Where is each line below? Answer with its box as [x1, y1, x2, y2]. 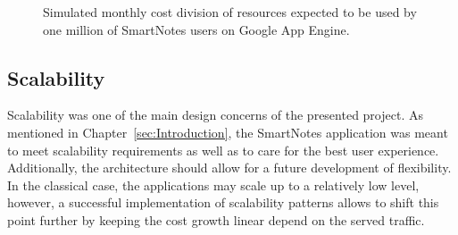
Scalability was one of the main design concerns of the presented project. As [7, 105, 423, 124]
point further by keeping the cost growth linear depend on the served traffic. [7, 210, 425, 229]
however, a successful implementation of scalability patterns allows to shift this [7, 193, 439, 212]
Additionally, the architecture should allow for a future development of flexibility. [7, 158, 452, 177]
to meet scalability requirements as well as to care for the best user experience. [7, 140, 439, 159]
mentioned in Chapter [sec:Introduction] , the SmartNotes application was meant [7, 122, 448, 141]
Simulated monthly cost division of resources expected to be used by [43, 3, 417, 21]
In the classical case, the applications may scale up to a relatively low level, [7, 175, 420, 194]
